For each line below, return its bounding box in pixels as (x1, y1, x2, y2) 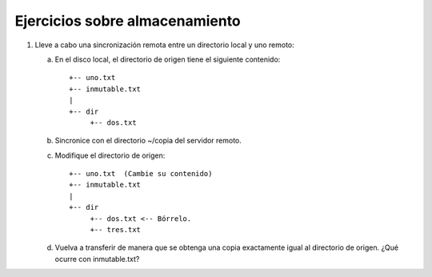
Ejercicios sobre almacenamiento (14, 12, 242, 30)
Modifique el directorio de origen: (54, 151, 166, 160)
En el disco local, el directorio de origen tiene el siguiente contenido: (54, 54, 281, 64)
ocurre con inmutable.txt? (54, 254, 140, 263)
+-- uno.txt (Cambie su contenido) (69, 169, 213, 179)
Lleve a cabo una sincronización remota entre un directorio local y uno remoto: (34, 40, 295, 50)
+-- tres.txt (90, 225, 142, 235)
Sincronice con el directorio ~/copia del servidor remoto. (54, 136, 242, 146)
